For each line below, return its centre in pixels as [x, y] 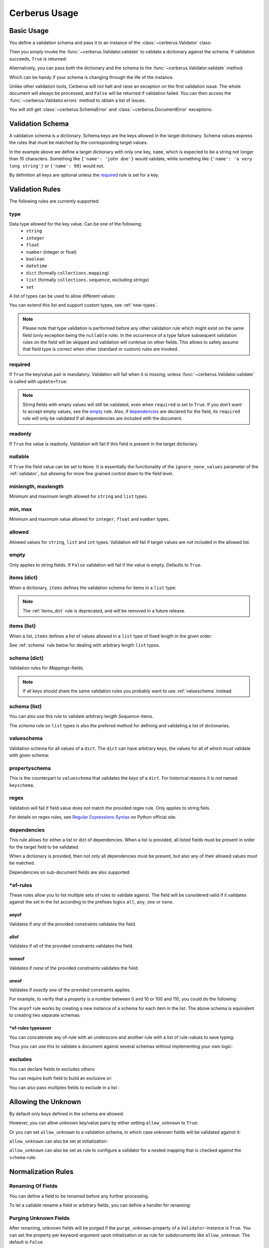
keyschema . [22, 785]
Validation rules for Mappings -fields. [47, 668]
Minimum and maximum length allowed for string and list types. [78, 496]
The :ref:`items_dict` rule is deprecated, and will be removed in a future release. [104, 611]
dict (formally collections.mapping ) [67, 273]
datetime [37, 266]
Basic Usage [29, 31]
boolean [35, 259]
